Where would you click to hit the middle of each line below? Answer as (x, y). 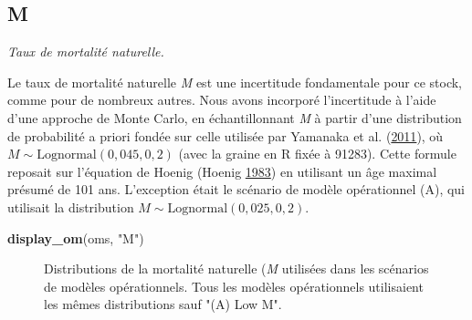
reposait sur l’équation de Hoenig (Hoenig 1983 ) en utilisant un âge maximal (222, 171)
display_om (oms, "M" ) (76, 237)
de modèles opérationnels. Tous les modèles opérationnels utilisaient (234, 286)
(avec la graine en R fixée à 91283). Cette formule (317, 154)
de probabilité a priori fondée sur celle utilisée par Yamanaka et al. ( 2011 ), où (226, 135)
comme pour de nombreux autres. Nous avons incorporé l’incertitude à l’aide (222, 100)
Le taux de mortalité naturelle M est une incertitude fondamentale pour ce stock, (235, 82)
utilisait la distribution (71, 206)
